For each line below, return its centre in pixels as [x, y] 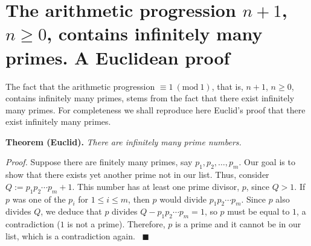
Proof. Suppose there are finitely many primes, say [99, 162]
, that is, [227, 86]
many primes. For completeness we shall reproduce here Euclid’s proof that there [155, 109]
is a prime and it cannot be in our [238, 224]
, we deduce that [71, 211]
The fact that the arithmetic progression [80, 86]
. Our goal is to [267, 162]
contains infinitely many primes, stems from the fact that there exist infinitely [150, 98]
